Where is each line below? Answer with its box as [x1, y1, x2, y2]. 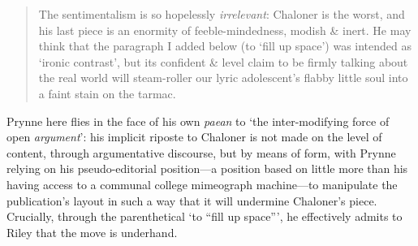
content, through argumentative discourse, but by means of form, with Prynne [6, 144, 396, 161]
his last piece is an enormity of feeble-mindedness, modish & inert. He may [38, 21, 412, 38]
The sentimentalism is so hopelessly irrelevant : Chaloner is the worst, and [38, 6, 405, 22]
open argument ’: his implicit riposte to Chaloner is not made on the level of [6, 128, 382, 145]
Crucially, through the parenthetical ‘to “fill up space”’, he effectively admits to [6, 208, 403, 225]
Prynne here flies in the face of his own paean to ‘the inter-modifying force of [6, 112, 390, 129]
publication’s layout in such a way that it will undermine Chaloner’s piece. [6, 192, 377, 209]
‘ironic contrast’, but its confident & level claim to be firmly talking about [38, 53, 408, 70]
